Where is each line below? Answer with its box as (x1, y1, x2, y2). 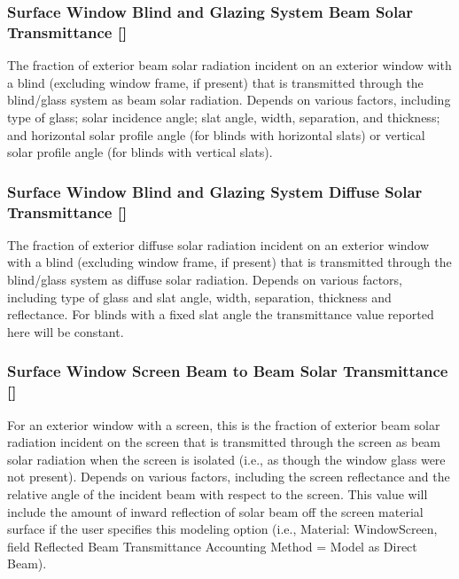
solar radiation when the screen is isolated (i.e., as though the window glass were (7, 450, 446, 468)
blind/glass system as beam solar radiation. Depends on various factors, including (7, 90, 451, 109)
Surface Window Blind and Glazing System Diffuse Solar (7, 180, 423, 202)
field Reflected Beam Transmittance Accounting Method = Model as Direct (7, 536, 417, 555)
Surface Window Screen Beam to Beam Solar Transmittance (7, 360, 448, 382)
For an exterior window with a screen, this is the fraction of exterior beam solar (7, 415, 440, 434)
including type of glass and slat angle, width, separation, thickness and (7, 287, 392, 306)
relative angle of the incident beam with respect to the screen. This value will (7, 484, 428, 503)
